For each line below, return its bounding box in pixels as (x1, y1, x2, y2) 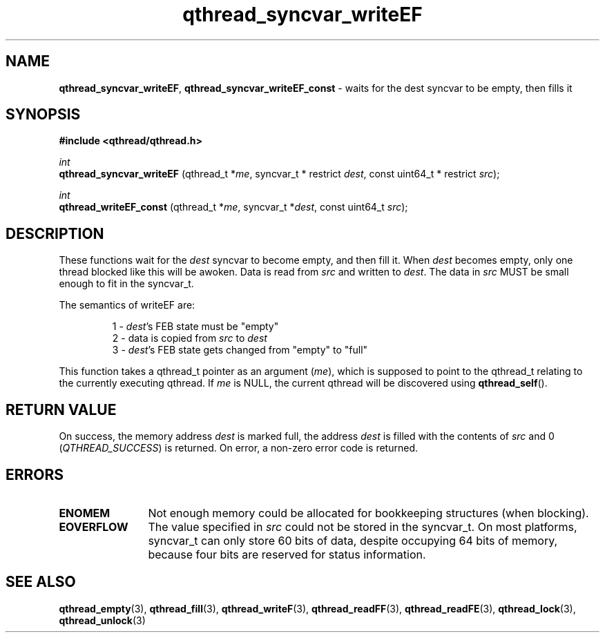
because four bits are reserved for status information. (148, 547, 426, 561)
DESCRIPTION (6, 224, 104, 242)
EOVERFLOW (59, 519, 128, 534)
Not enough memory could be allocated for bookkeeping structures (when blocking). (148, 505, 589, 520)
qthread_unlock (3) (59, 614, 146, 626)
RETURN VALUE (6, 400, 117, 418)
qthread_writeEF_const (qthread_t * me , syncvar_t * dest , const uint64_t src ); (59, 201, 408, 213)
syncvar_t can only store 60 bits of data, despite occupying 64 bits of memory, (148, 533, 558, 548)
